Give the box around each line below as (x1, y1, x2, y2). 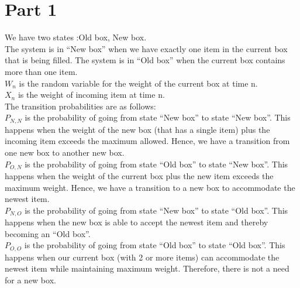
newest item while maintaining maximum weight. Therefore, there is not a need (5, 262, 289, 275)
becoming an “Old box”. (5, 227, 91, 239)
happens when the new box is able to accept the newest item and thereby (5, 216, 268, 228)
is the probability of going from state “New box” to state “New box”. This (25, 111, 291, 124)
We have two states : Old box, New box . (5, 31, 147, 43)
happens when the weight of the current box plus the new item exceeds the (5, 169, 274, 181)
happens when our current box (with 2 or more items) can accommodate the (5, 251, 280, 263)
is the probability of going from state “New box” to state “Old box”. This (25, 204, 288, 216)
